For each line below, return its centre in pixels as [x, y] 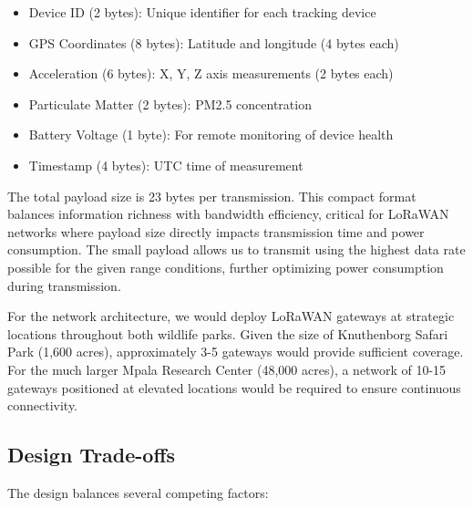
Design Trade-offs [92, 455]
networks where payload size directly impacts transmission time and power [216, 231]
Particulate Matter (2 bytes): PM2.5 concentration [170, 104]
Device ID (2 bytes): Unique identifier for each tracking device [202, 12]
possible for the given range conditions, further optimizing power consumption [226, 267]
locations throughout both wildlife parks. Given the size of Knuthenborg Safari [228, 333]
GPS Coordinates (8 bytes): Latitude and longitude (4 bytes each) [214, 42]
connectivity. [43, 405]
